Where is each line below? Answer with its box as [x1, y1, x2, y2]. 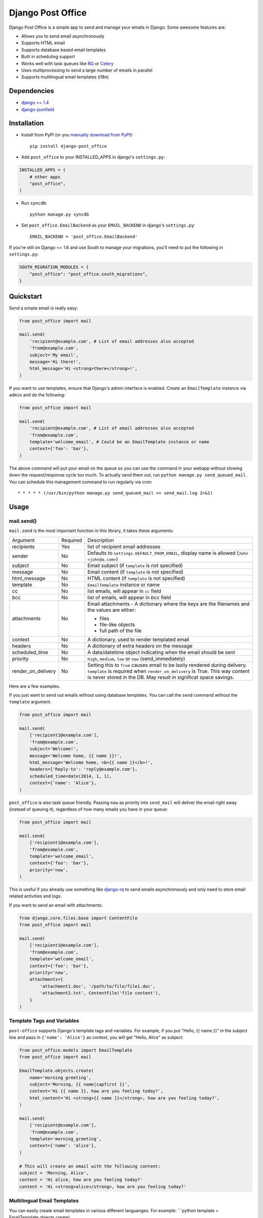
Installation [9, 119, 44, 128]
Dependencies [9, 87, 55, 95]
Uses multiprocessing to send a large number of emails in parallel [21, 67, 153, 73]
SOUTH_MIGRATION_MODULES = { [19, 265, 89, 270]
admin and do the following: [9, 392, 66, 398]
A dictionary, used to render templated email [87, 636, 189, 643]
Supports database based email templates [21, 47, 106, 53]
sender [12, 552, 29, 559]
